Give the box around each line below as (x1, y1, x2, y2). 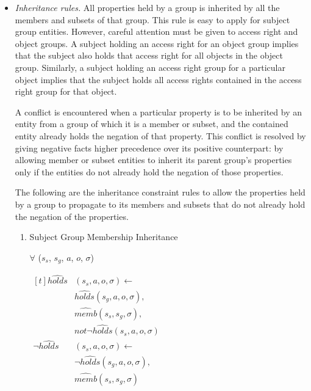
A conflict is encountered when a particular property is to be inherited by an (15, 105, 302, 118)
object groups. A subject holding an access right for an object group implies (15, 37, 299, 49)
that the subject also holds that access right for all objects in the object (15, 49, 283, 62)
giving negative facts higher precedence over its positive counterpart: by (15, 141, 284, 154)
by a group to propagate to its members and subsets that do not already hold (15, 197, 306, 210)
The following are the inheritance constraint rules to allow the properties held (15, 186, 306, 199)
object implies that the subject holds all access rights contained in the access (15, 73, 302, 86)
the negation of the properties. (15, 210, 129, 222)
